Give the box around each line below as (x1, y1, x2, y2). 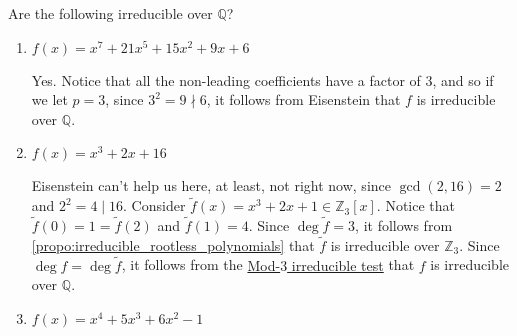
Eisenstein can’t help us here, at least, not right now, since (31, 175, 391, 196)
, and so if (432, 69, 494, 90)
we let (31, 89, 68, 110)
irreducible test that (291, 254, 415, 275)
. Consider (123, 195, 186, 216)
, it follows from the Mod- (121, 254, 281, 275)
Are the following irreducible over (8, 3, 213, 23)
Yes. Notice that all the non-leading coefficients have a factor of (31, 69, 421, 90)
